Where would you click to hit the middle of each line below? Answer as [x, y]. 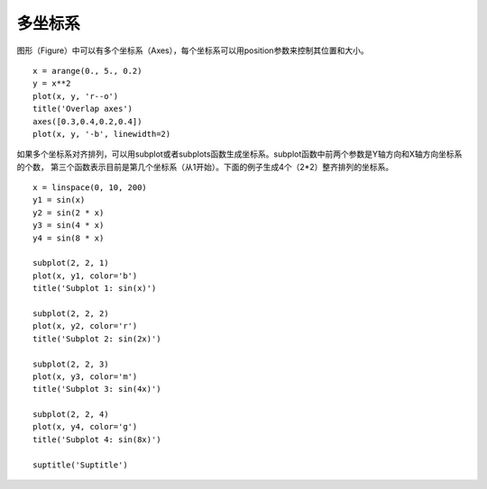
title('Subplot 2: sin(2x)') [97, 339]
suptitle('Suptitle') [80, 465]
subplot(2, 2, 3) [71, 364]
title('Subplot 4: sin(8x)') [97, 439]
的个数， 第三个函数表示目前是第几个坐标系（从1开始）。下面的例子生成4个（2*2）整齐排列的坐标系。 [205, 167]
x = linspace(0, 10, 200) [90, 188]
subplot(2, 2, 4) [71, 415]
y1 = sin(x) [59, 200]
